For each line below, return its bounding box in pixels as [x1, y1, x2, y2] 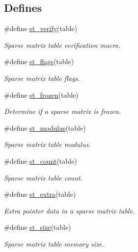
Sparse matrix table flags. [4, 72, 80, 83]
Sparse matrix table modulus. [4, 139, 91, 149]
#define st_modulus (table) [4, 122, 86, 133]
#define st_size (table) [4, 222, 71, 232]
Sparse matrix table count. [4, 172, 83, 182]
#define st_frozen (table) [4, 89, 79, 100]
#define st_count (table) [4, 155, 77, 166]
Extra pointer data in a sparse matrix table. [4, 205, 135, 216]
